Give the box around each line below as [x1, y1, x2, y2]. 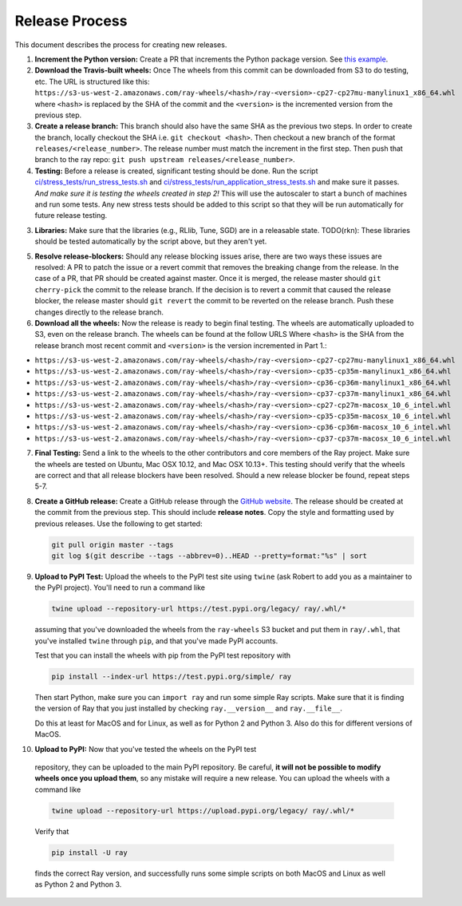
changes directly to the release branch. [34, 307, 164, 317]
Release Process [14, 12, 128, 30]
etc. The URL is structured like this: [34, 77, 150, 86]
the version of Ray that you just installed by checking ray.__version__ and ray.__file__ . [34, 703, 342, 714]
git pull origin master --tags [51, 540, 175, 549]
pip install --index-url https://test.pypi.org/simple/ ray [51, 672, 292, 682]
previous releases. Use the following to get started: [34, 519, 203, 528]
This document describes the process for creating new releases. [14, 40, 227, 49]
